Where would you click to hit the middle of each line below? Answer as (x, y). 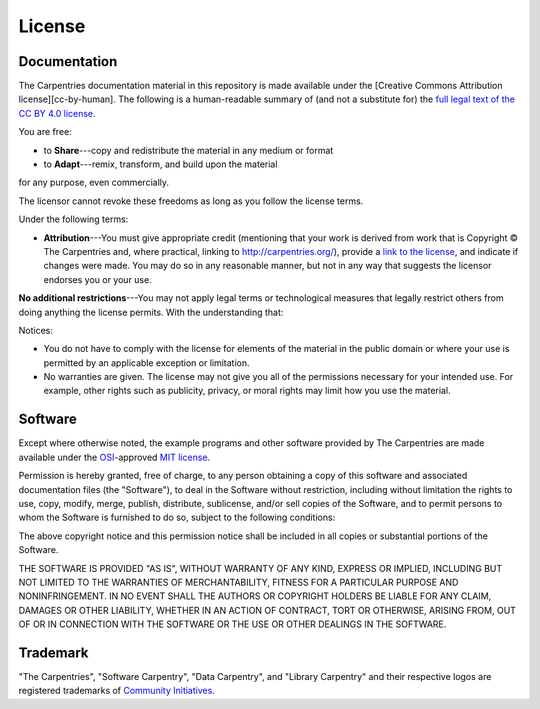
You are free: (45, 132)
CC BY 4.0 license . (57, 113)
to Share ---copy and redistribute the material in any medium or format (188, 150)
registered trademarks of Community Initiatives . (116, 691)
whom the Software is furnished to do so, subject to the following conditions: (177, 517)
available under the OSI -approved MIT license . (114, 457)
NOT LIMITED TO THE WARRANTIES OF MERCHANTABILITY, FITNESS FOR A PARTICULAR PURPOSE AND (238, 582)
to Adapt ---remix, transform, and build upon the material (160, 164)
